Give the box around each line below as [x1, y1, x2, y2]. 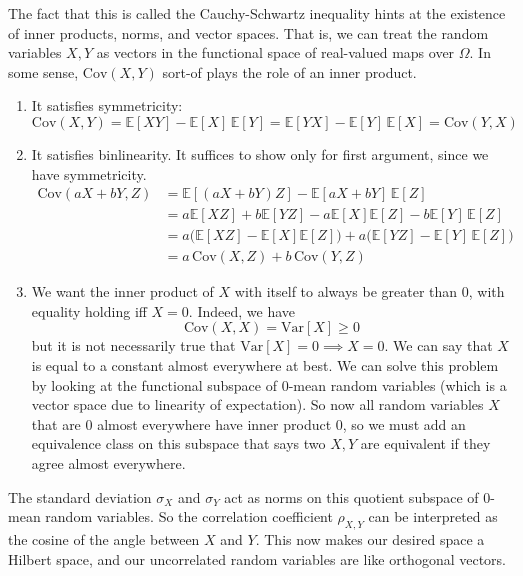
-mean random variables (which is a [288, 374, 507, 395]
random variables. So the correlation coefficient [45, 506, 333, 527]
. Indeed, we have [188, 300, 296, 321]
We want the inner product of [31, 281, 214, 302]
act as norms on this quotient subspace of [224, 486, 479, 507]
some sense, [8, 61, 79, 82]
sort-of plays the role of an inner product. [162, 61, 417, 82]
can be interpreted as [368, 506, 498, 527]
